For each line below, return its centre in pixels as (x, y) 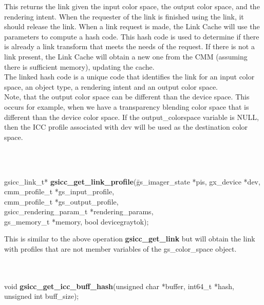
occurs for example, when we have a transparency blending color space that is (127, 106)
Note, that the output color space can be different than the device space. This (127, 97)
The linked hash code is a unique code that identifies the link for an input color (129, 77)
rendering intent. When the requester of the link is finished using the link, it (124, 16)
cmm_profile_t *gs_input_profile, (59, 191)
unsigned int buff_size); (42, 296)
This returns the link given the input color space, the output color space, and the (132, 6)
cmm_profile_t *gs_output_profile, (61, 201)
